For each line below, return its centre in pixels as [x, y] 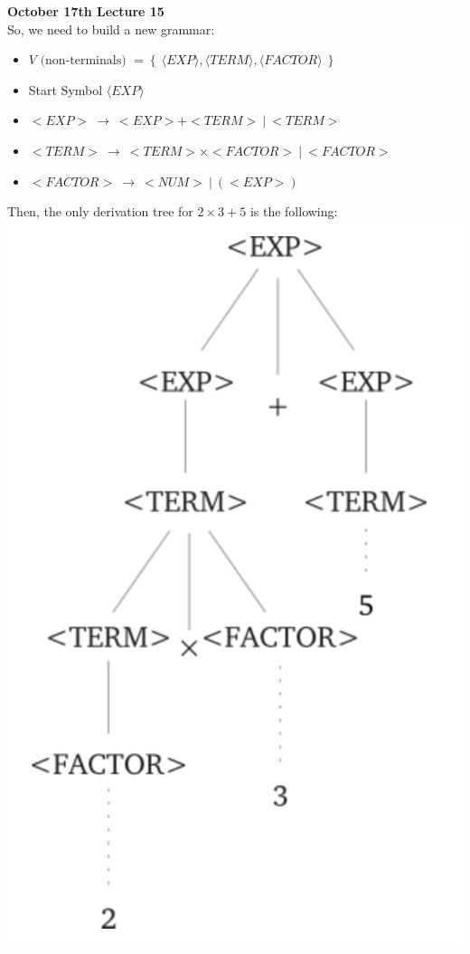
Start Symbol [66, 89]
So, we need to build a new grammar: [111, 29]
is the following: [294, 211]
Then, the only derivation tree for [100, 211]
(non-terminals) [83, 61]
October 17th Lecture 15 [86, 11]
